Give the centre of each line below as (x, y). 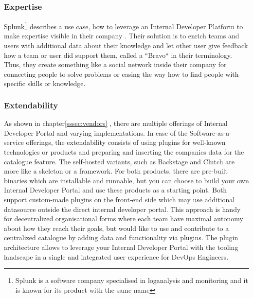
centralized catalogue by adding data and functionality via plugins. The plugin (121, 237)
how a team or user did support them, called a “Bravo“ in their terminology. (118, 55)
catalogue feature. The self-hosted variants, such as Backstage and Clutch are (119, 161)
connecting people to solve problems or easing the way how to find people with (121, 74)
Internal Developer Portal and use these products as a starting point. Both (116, 190)
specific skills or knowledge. (45, 83)
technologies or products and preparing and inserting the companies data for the (124, 152)
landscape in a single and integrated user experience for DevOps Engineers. (116, 256)
